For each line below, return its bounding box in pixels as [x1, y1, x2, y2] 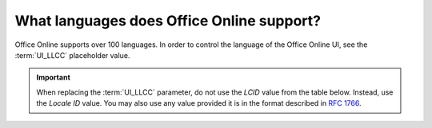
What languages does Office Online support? [14, 12, 322, 29]
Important [36, 72, 71, 83]
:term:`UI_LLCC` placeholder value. [14, 50, 130, 60]
